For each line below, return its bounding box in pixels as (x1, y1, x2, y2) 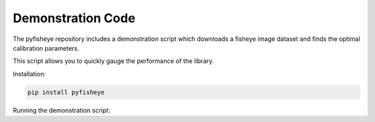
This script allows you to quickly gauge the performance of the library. (12, 57, 215, 65)
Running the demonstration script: (12, 106, 110, 114)
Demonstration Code (12, 10, 135, 26)
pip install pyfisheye (27, 88, 105, 96)
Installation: (12, 69, 47, 78)
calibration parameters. (12, 44, 80, 52)
